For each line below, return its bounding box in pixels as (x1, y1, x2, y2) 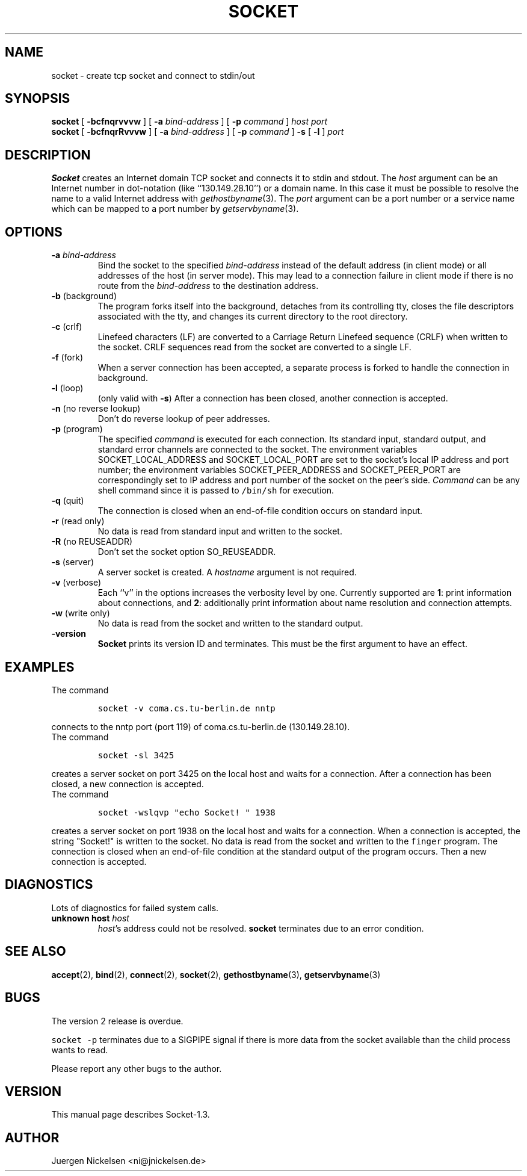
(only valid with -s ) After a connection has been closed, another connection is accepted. (97, 393, 448, 404)
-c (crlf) (51, 321, 82, 332)
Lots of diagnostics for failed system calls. (51, 902, 219, 913)
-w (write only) (51, 608, 110, 619)
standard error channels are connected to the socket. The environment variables (97, 444, 418, 455)
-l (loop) (51, 383, 84, 394)
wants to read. (51, 1044, 108, 1055)
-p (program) (51, 424, 103, 435)
